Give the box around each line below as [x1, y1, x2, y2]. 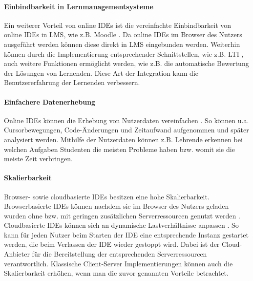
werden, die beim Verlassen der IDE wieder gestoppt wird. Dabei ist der [4, 239, 220, 249]
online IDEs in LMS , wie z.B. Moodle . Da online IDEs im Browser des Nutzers [4, 29, 242, 40]
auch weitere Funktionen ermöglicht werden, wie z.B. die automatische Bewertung [4, 58, 249, 68]
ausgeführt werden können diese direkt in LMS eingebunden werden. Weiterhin [4, 39, 240, 49]
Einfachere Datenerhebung [4, 96, 96, 107]
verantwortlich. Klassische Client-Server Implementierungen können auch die [4, 258, 233, 268]
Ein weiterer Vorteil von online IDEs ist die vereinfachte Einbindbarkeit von [4, 20, 232, 30]
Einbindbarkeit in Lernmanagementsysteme [4, 1, 153, 11]
